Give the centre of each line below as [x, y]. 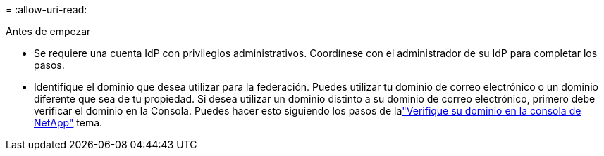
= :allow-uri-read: [47, 9]
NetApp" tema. [68, 123]
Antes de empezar [48, 31]
